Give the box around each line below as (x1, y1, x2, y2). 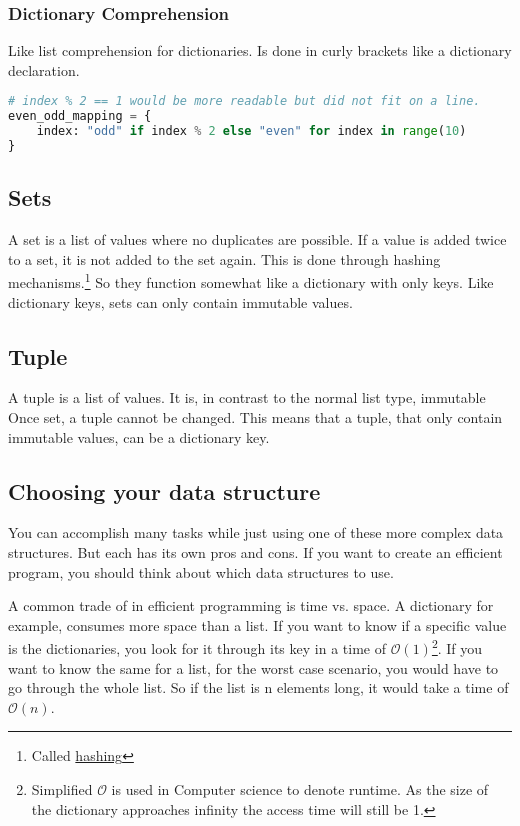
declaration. (8, 59, 80, 80)
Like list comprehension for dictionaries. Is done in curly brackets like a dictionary (8, 40, 512, 61)
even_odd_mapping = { (8, 109, 152, 124)
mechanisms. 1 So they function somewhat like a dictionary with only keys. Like (8, 269, 494, 292)
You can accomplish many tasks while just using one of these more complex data (8, 522, 504, 543)
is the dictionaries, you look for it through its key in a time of (8, 637, 386, 658)
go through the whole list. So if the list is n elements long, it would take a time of (8, 677, 509, 698)
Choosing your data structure (8, 475, 321, 506)
